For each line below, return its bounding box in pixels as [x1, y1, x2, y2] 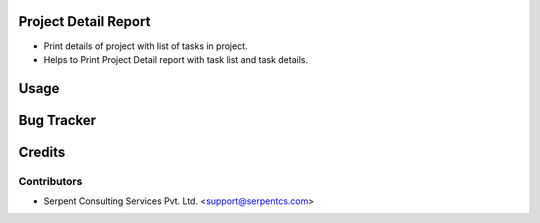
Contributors [18, 174, 83, 188]
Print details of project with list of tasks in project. [43, 40, 248, 52]
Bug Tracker [18, 111, 97, 129]
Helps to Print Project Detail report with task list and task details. [43, 53, 309, 65]
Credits [18, 143, 66, 160]
